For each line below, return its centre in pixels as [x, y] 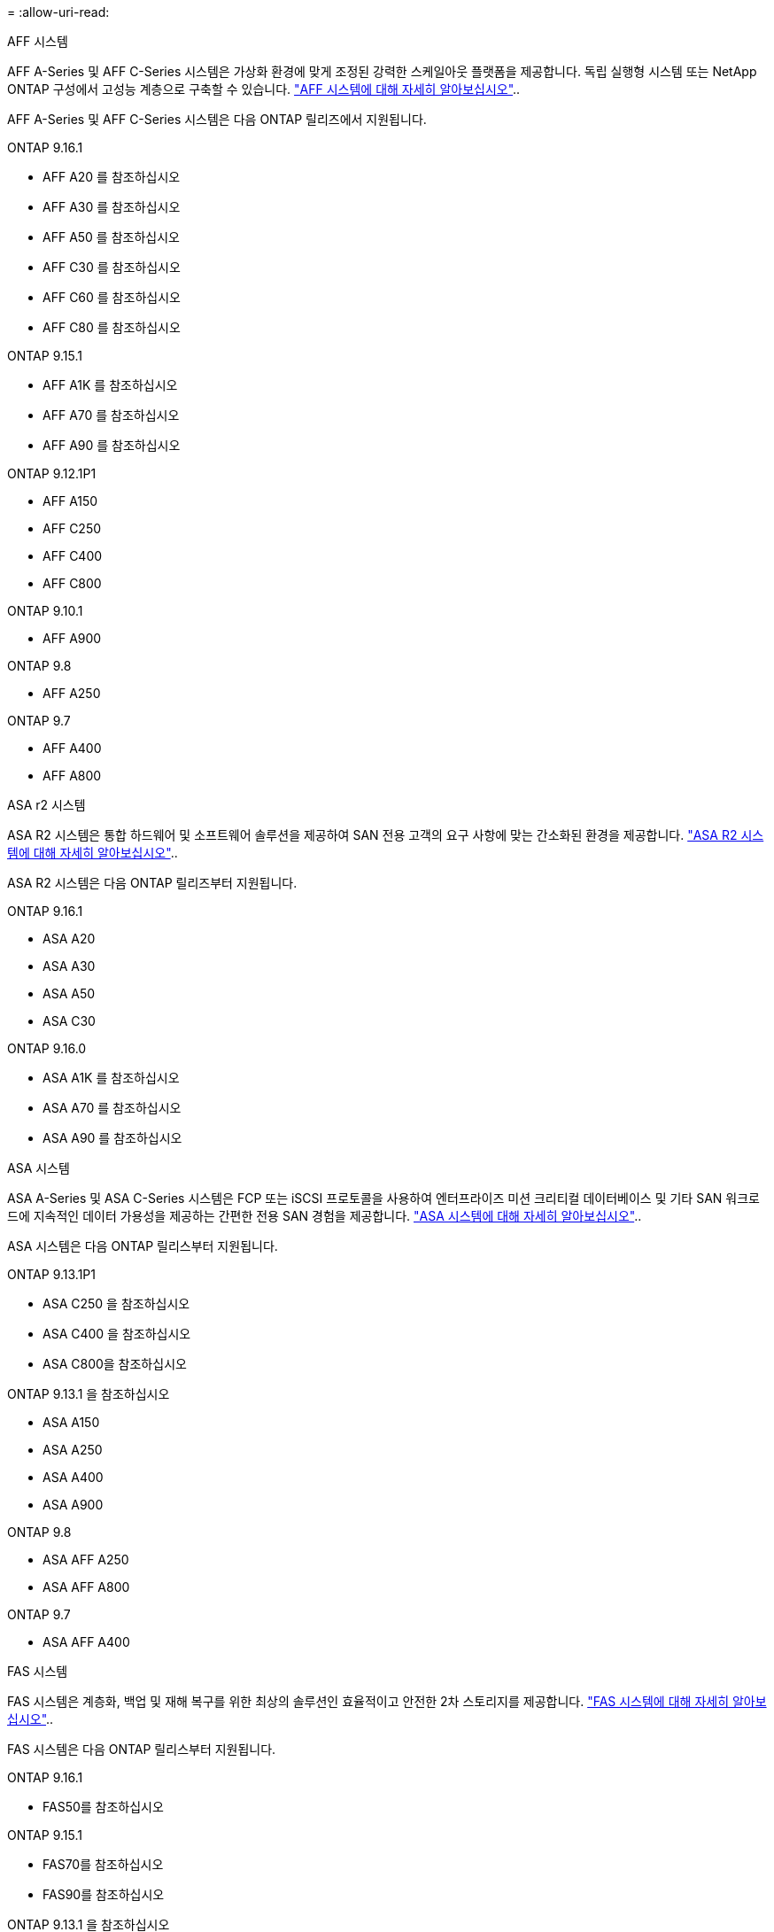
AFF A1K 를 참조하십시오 [110, 385]
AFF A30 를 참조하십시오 [112, 207]
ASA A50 [69, 993]
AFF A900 [72, 638]
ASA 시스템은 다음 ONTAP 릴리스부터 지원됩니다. [143, 1246]
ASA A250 [73, 1450]
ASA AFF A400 [86, 1642]
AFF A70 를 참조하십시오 [111, 415]
